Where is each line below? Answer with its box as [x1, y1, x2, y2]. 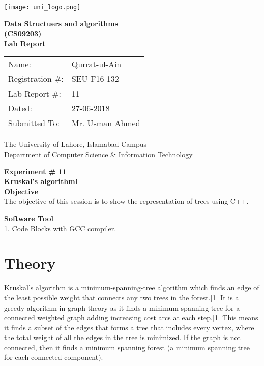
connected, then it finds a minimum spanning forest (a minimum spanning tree [4, 342, 250, 352]
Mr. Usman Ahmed [71, 117, 140, 129]
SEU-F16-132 [71, 73, 119, 85]
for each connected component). [4, 352, 103, 362]
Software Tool [4, 213, 53, 223]
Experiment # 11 [4, 166, 67, 176]
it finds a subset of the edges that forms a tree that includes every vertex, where [4, 322, 254, 332]
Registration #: [8, 73, 64, 85]
